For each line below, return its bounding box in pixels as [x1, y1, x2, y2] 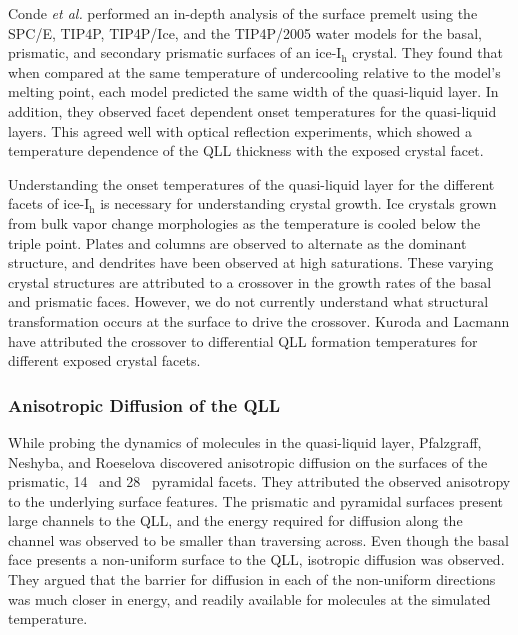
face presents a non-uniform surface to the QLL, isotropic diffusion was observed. [8, 549, 505, 570]
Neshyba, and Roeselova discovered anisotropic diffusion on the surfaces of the [8, 451, 488, 472]
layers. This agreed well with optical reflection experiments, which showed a [8, 120, 472, 141]
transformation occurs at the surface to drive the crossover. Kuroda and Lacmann [8, 310, 510, 331]
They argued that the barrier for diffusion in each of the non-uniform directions [8, 569, 496, 590]
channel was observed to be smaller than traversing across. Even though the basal [8, 529, 510, 550]
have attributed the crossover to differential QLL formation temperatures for [8, 330, 478, 351]
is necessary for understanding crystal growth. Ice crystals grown [100, 193, 497, 214]
